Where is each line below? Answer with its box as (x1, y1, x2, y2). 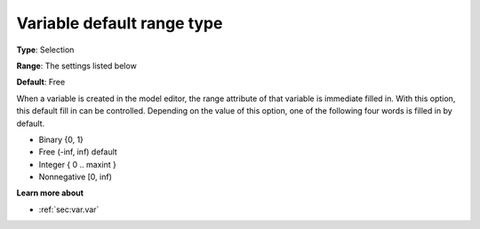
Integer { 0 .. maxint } (38, 159, 117, 170)
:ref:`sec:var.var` (38, 204, 100, 215)
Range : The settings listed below (16, 60, 137, 71)
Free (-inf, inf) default (38, 146, 117, 157)
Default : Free (16, 76, 66, 88)
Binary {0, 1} (38, 134, 84, 145)
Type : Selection (16, 44, 75, 55)
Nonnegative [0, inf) (38, 171, 113, 182)
